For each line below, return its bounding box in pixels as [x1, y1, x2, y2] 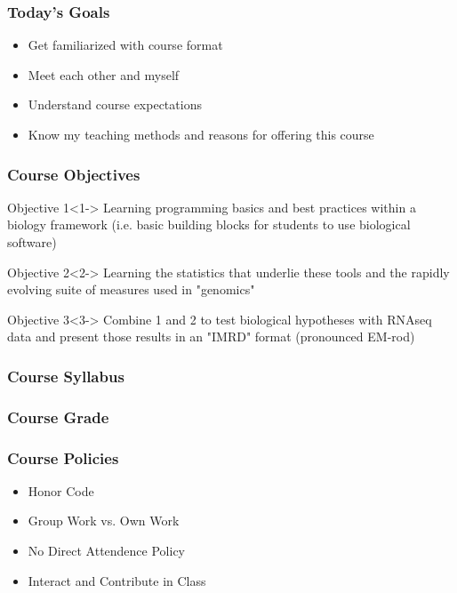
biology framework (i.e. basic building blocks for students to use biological [7, 215, 411, 234]
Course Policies [7, 446, 119, 469]
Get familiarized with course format [28, 36, 223, 54]
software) [7, 233, 57, 251]
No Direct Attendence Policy [28, 541, 185, 560]
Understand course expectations [28, 95, 202, 114]
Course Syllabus [7, 365, 124, 387]
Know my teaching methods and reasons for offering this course [28, 125, 374, 143]
